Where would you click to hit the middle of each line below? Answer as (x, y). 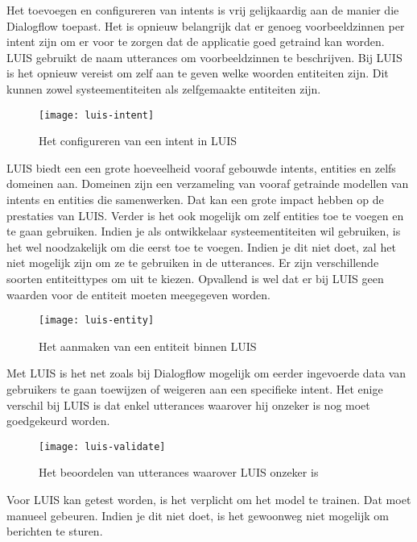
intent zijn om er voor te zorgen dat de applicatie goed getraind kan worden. (196, 42)
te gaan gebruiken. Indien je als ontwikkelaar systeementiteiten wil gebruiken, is (204, 231)
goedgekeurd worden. (58, 421)
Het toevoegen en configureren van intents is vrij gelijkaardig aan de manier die (203, 10)
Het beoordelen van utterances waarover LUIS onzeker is (179, 472)
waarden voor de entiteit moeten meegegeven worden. (138, 294)
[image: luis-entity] (97, 321)
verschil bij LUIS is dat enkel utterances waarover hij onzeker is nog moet (188, 404)
